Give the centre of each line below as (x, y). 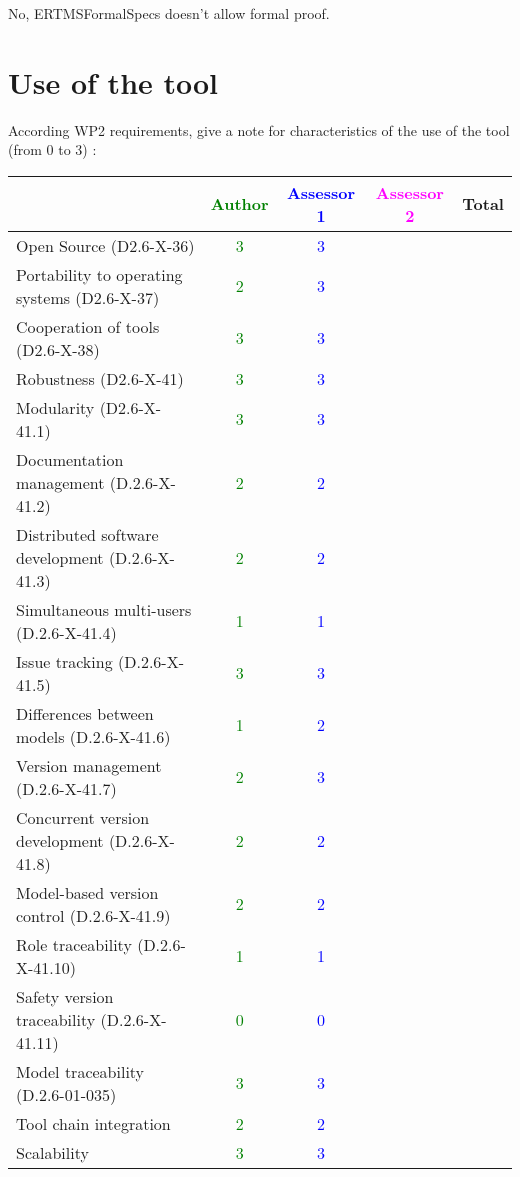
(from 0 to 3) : (52, 149)
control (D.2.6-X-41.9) (93, 915)
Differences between (85, 713)
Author (239, 204)
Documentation (70, 459)
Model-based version (87, 892)
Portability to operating (99, 274)
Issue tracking (64, 661)
